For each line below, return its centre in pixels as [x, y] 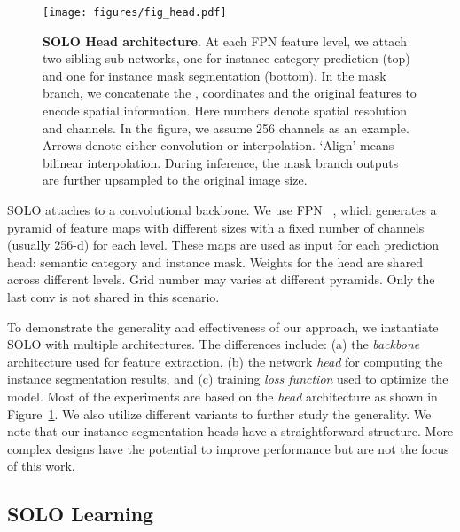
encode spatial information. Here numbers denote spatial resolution [225, 111]
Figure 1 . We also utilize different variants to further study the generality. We [219, 413]
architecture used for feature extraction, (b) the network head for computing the [225, 361]
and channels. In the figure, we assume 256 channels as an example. [226, 127]
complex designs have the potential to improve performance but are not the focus [228, 448]
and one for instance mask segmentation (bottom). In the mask [214, 75]
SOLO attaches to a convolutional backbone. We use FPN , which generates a [222, 210]
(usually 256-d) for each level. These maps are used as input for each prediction [223, 245]
